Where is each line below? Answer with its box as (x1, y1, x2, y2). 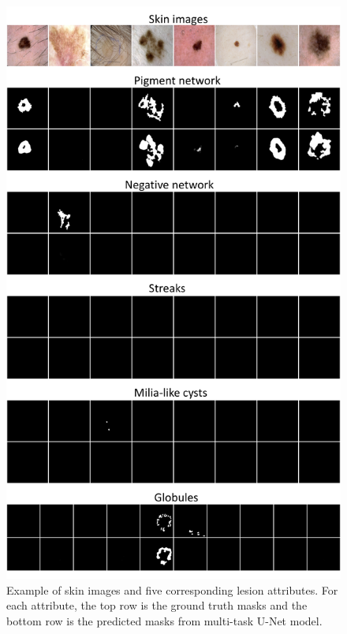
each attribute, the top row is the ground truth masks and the (6, 597, 308, 613)
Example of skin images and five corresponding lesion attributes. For (6, 581, 338, 598)
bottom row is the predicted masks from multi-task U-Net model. (6, 612, 323, 628)
